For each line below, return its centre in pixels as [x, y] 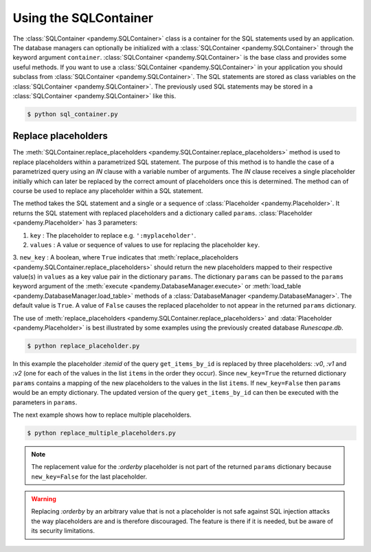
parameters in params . [45, 402]
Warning [44, 499]
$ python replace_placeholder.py [83, 346]
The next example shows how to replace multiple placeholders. [102, 415]
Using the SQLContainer [83, 18]
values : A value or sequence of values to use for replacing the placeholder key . [145, 244]
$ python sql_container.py [72, 114]
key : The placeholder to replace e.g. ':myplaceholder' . [113, 235]
